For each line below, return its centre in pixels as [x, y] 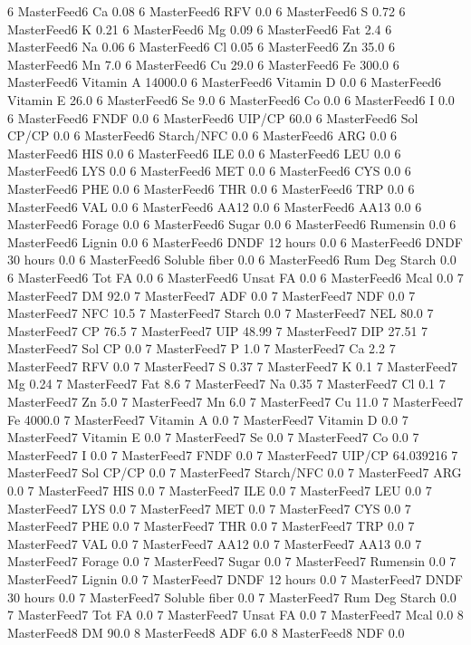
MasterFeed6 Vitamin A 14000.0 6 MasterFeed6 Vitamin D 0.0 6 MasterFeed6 [225, 82]
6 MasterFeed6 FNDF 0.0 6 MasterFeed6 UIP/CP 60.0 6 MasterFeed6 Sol [213, 117]
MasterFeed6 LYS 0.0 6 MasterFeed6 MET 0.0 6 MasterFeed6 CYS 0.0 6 [209, 171]
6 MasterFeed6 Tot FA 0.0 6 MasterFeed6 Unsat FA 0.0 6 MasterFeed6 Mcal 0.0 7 [235, 277]
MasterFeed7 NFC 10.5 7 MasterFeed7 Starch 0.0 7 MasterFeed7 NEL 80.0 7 [221, 313]
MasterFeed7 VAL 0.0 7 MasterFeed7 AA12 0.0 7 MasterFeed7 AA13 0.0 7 [215, 543]
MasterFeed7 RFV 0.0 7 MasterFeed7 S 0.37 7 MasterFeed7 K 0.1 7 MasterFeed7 [233, 366]
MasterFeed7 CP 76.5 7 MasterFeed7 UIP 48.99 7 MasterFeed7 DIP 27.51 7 [218, 330]
